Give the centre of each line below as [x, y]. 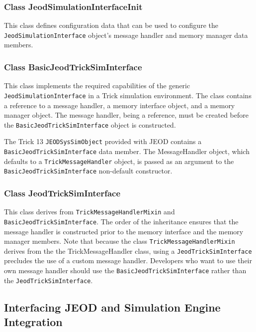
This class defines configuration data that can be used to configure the [111, 25]
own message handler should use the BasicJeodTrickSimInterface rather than [125, 270]
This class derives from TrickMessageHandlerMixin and [89, 212]
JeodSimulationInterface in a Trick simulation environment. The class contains [128, 95]
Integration [33, 322]
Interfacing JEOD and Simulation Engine [112, 307]
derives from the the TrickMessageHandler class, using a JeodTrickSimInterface [128, 250]
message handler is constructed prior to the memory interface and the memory [124, 231]
